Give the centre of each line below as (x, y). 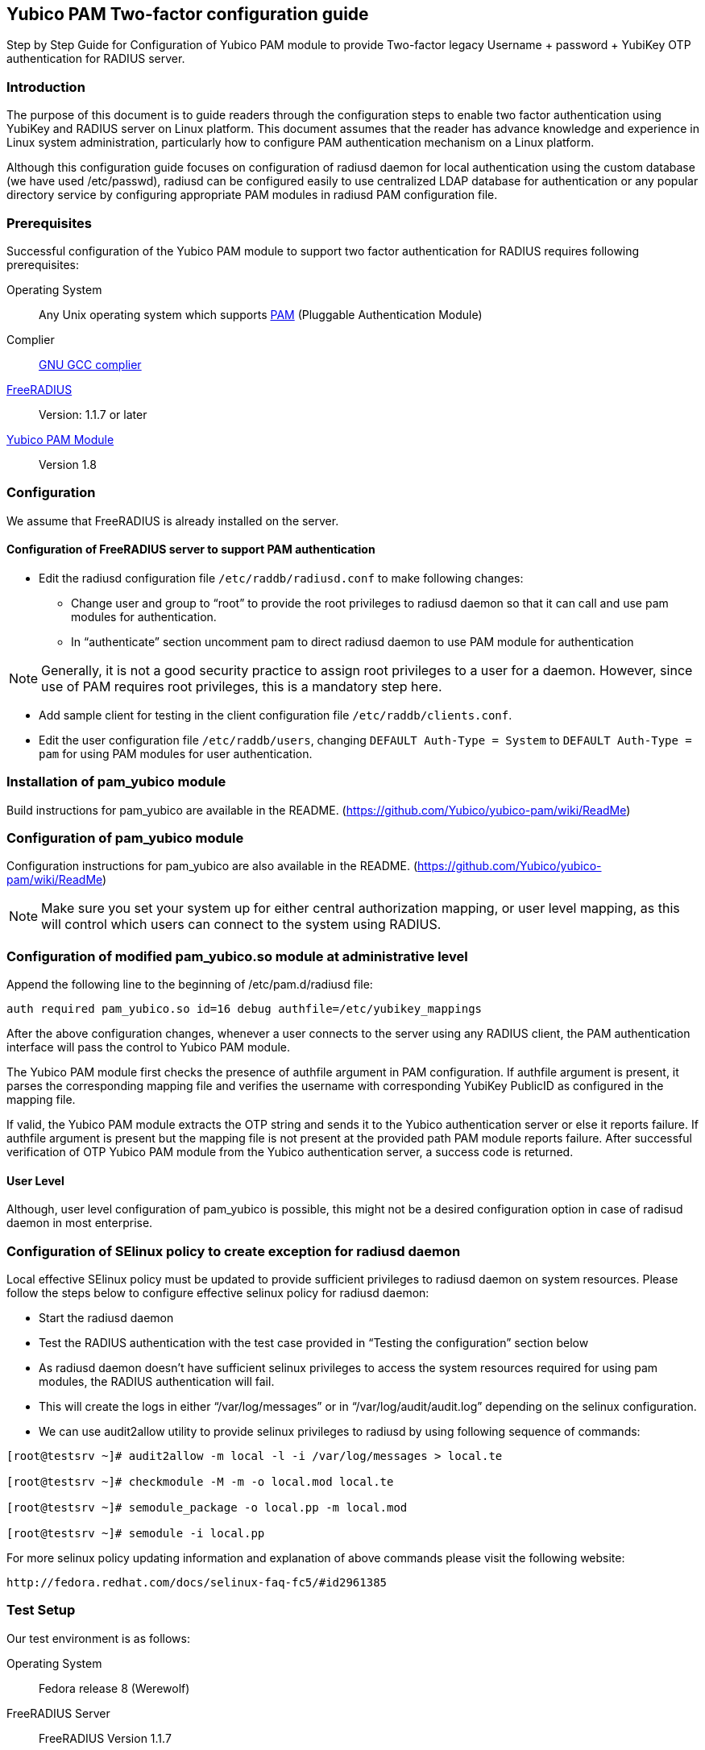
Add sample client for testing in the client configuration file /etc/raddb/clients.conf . (276, 715)
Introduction (46, 87)
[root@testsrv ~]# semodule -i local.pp (136, 1534)
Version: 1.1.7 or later (93, 414)
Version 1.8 (68, 464)
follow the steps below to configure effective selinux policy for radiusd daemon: (218, 1293)
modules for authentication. (144, 616)
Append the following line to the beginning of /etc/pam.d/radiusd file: (190, 985)
